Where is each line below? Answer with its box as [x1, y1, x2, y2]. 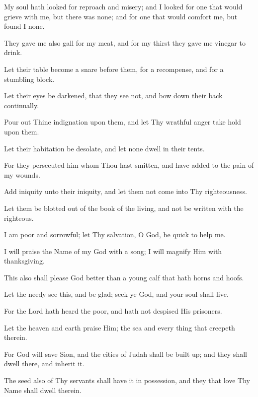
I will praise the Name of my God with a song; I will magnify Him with [4, 246, 222, 256]
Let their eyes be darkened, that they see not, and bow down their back [4, 90, 223, 101]
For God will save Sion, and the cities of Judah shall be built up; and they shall [4, 348, 247, 359]
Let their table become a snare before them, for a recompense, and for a [4, 64, 224, 74]
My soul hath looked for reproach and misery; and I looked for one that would [4, 1, 243, 11]
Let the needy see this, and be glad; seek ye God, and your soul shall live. [4, 289, 229, 299]
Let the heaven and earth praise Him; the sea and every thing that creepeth [4, 322, 235, 332]
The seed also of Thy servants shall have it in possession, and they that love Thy [4, 375, 250, 386]
